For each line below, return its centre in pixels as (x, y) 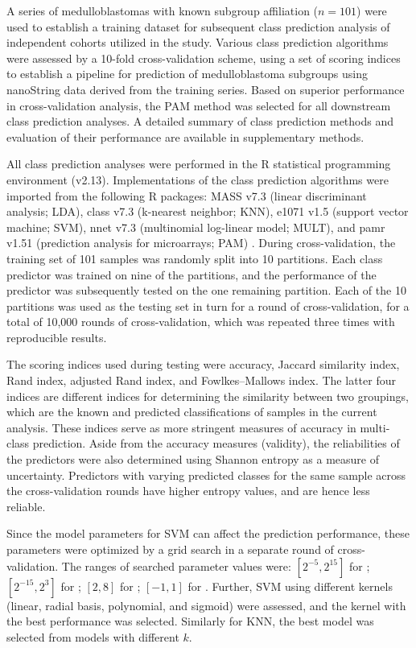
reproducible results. (57, 337)
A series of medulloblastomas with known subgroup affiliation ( (163, 10)
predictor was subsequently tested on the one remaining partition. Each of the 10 (206, 290)
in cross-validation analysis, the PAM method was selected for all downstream (199, 105)
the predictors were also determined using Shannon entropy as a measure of (193, 459)
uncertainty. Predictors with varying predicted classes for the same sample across (206, 475)
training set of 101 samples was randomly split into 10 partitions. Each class (195, 258)
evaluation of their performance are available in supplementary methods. (185, 136)
